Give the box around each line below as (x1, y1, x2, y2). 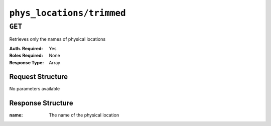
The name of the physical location (49, 112, 119, 118)
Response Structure (9, 99, 73, 107)
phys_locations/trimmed (9, 8, 126, 19)
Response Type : (9, 59, 44, 65)
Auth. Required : (9, 45, 43, 51)
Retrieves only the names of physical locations (9, 36, 106, 42)
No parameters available (9, 86, 60, 92)
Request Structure (9, 73, 68, 81)
